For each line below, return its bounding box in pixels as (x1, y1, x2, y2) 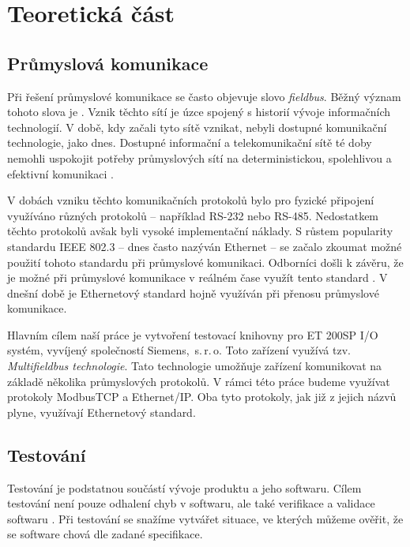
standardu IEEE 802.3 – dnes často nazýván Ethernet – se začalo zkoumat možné (7, 238, 402, 254)
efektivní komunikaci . (7, 165, 114, 182)
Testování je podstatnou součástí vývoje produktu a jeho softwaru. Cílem (7, 479, 362, 496)
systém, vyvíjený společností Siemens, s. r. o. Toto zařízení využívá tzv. (7, 342, 351, 358)
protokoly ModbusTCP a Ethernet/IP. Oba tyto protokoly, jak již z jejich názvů (7, 388, 397, 405)
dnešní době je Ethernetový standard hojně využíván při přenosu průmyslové (7, 284, 379, 301)
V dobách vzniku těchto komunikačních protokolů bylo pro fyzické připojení (7, 192, 374, 208)
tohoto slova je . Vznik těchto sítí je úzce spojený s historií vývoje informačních (7, 103, 391, 120)
